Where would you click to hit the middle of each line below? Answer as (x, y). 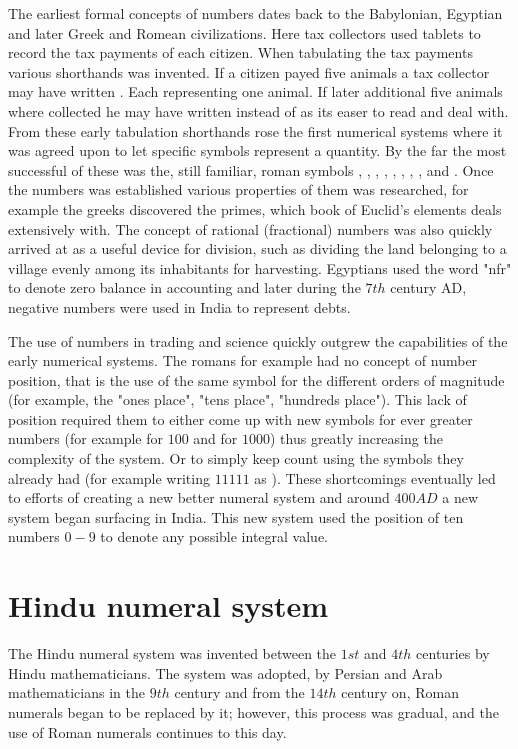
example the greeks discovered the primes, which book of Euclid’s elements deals (255, 208)
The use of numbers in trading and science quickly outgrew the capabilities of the (258, 340)
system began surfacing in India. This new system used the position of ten (236, 516)
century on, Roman (400, 692)
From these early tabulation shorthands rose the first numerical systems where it (255, 130)
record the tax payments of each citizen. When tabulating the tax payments (240, 52)
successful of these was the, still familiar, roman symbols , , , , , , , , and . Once (251, 169)
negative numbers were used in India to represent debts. (179, 306)
